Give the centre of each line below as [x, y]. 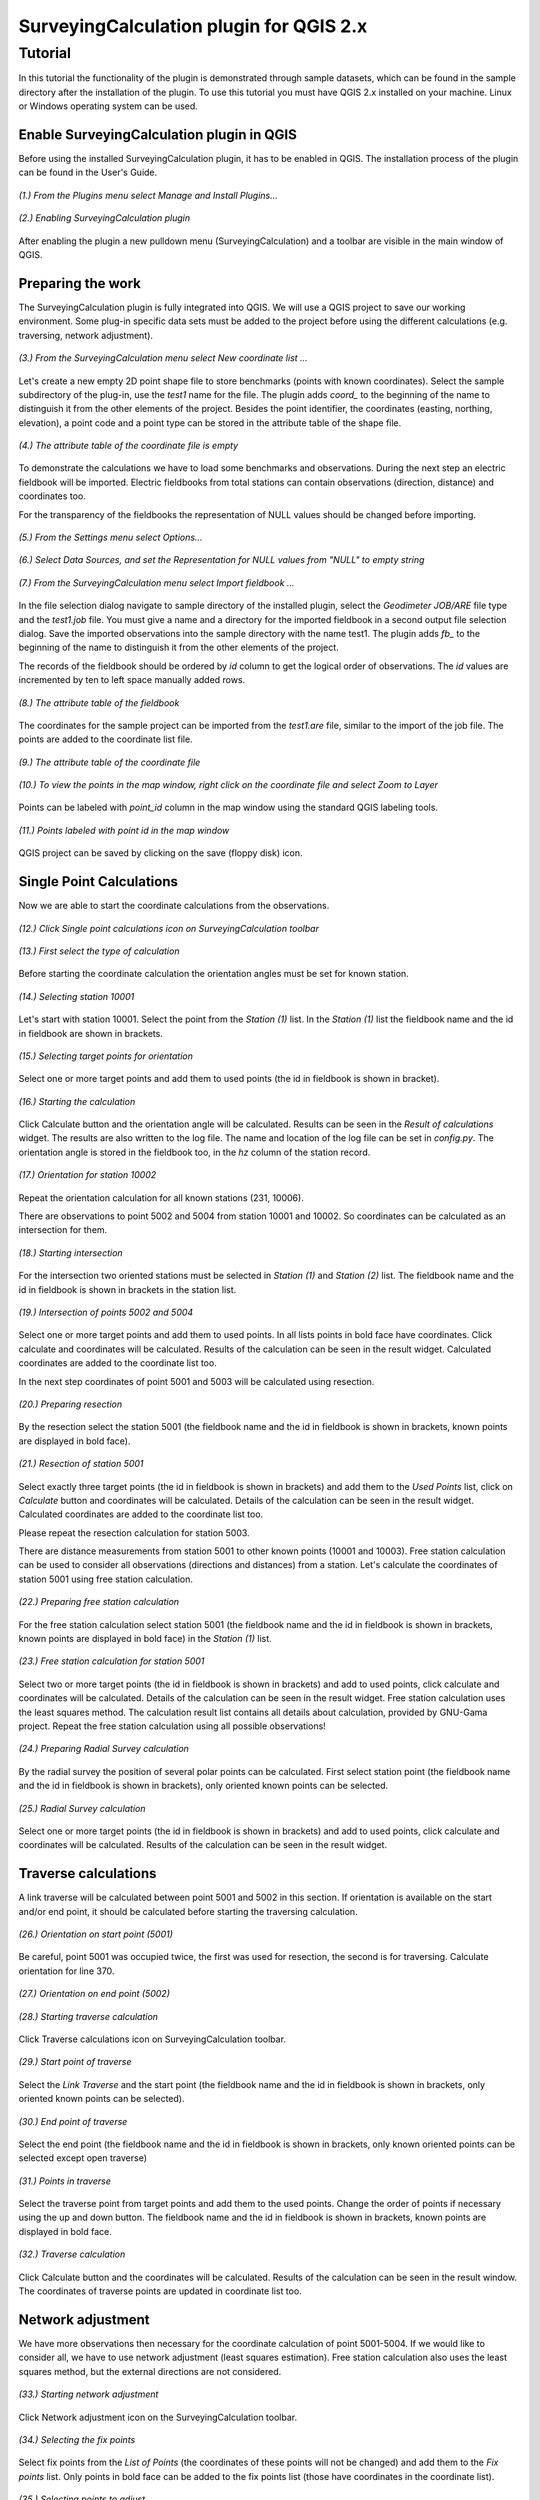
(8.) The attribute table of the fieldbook [99, 702]
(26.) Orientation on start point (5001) [96, 1934]
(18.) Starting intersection [71, 1252]
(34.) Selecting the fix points [77, 2439]
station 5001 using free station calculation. [106, 1579]
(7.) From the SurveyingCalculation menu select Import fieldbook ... [156, 582]
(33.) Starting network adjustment [88, 2394]
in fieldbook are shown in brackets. [91, 1033]
